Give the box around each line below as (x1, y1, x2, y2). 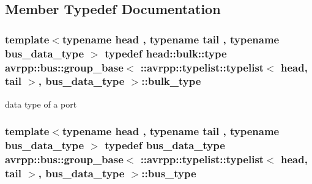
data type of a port (5, 97, 77, 110)
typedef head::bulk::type (105, 45, 227, 61)
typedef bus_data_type (105, 138, 225, 153)
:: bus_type (141, 166, 196, 181)
